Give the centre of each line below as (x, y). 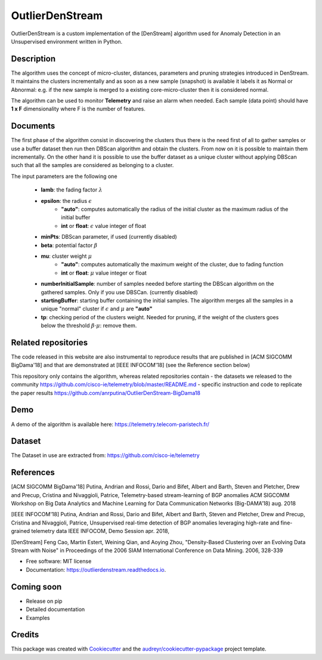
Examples (38, 618)
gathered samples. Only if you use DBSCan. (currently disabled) (119, 292)
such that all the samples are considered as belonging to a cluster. (92, 165)
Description (33, 59)
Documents (33, 126)
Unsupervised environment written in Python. (67, 41)
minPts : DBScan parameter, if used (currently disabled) (109, 237)
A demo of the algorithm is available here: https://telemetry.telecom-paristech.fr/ (110, 424)
